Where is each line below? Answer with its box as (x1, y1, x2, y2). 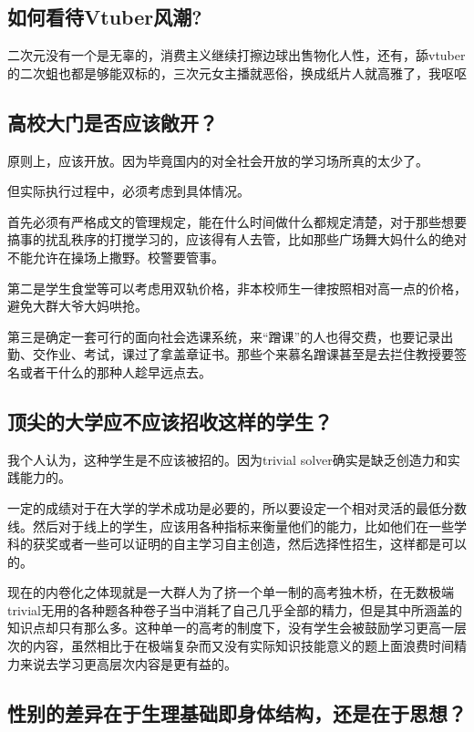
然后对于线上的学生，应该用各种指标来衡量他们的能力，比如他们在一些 (32, 516, 454, 535)
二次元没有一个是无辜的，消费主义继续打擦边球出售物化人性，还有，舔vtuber (7, 46, 466, 65)
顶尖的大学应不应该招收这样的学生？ (7, 407, 333, 435)
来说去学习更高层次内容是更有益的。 (19, 654, 237, 673)
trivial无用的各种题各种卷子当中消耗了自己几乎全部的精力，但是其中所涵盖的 (7, 600, 462, 619)
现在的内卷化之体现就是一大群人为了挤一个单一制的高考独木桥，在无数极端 (7, 583, 454, 602)
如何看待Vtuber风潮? (7, 3, 202, 31)
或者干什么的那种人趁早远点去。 (19, 362, 211, 381)
